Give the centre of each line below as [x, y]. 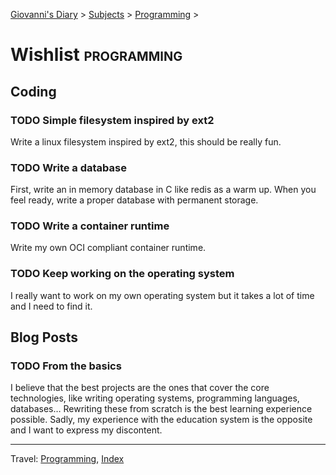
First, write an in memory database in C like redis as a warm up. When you [163, 190]
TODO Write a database [68, 167]
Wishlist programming [96, 55]
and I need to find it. [51, 306]
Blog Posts [44, 337]
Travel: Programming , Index [67, 459]
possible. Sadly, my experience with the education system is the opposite [161, 420]
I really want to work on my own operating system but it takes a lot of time [162, 295]
